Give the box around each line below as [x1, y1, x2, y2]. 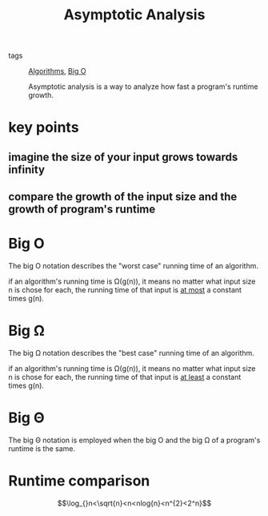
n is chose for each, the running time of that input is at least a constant [8, 373, 242, 382]
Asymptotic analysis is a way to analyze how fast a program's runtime [28, 82, 258, 91]
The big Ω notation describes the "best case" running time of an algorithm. [8, 349, 254, 358]
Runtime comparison [8, 472, 150, 490]
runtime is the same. [8, 443, 76, 454]
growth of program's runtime [8, 203, 156, 216]
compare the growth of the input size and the [8, 190, 238, 204]
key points [8, 119, 79, 137]
